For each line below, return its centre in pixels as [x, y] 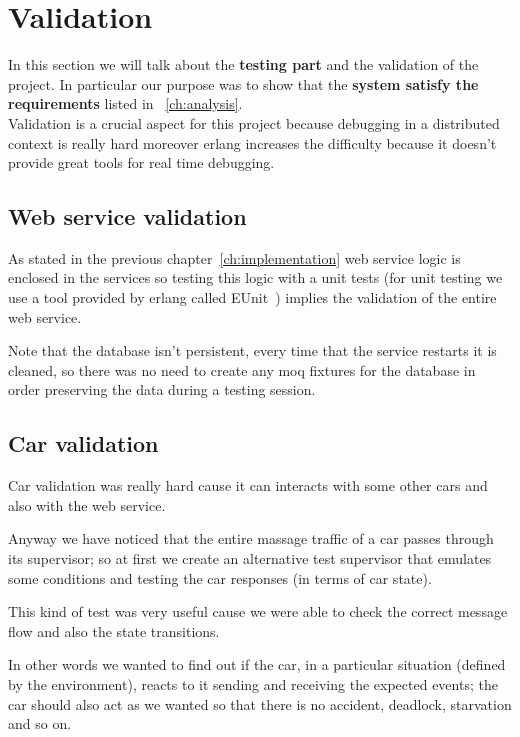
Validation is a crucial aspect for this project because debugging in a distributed [254, 122]
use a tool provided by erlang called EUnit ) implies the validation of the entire [252, 297]
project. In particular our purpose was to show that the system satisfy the [243, 83]
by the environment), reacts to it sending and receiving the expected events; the [253, 684]
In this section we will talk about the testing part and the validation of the [243, 64]
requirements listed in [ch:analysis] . [125, 103]
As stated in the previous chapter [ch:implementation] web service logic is [234, 257]
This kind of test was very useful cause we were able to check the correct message [258, 611]
